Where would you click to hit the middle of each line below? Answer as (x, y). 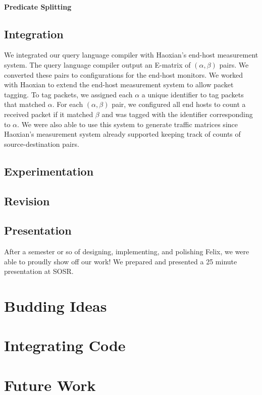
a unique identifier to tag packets (193, 94)
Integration (34, 34)
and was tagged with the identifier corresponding (177, 114)
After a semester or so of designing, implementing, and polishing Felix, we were (127, 251)
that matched (25, 104)
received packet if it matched (49, 114)
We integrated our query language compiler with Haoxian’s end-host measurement (131, 55)
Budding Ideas (56, 306)
